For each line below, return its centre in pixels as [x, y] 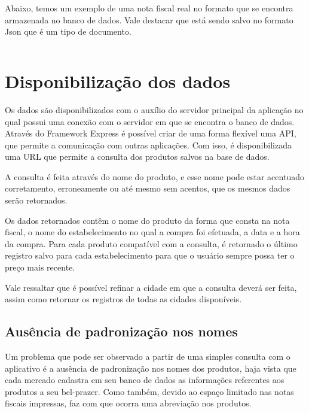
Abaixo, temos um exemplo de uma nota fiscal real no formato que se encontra [149, 8]
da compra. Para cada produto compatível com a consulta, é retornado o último [151, 243]
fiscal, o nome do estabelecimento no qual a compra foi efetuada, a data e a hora [152, 232]
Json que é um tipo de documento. [68, 31]
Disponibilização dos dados [118, 81]
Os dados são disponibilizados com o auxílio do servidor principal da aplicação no [154, 109]
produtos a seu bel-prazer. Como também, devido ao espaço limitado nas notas [149, 391]
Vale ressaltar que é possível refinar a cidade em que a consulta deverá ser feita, [151, 287]
